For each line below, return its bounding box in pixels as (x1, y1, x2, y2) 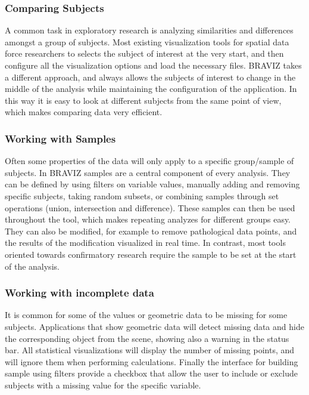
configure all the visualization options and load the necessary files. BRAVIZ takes (5, 59, 302, 71)
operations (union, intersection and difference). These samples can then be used (5, 201, 295, 214)
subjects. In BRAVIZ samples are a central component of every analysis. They (5, 166, 291, 178)
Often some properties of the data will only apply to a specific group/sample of (5, 155, 294, 167)
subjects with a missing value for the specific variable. (5, 378, 201, 391)
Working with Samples (5, 131, 116, 146)
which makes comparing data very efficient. (5, 106, 163, 118)
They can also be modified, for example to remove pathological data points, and (5, 224, 297, 237)
